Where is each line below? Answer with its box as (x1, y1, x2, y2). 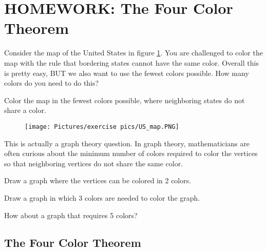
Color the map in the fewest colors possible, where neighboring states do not (4, 94, 245, 105)
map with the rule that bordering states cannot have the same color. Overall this (4, 57, 259, 68)
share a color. (4, 105, 46, 115)
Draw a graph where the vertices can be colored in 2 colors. (4, 175, 192, 186)
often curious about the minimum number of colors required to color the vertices (4, 148, 258, 159)
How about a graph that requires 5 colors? (4, 209, 138, 220)
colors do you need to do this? (4, 78, 99, 88)
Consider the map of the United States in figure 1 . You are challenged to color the (4, 47, 263, 58)
